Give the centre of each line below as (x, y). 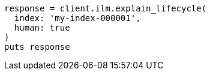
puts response (37, 47)
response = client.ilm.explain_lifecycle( (106, 8)
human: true (42, 28)
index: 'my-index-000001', (77, 18)
